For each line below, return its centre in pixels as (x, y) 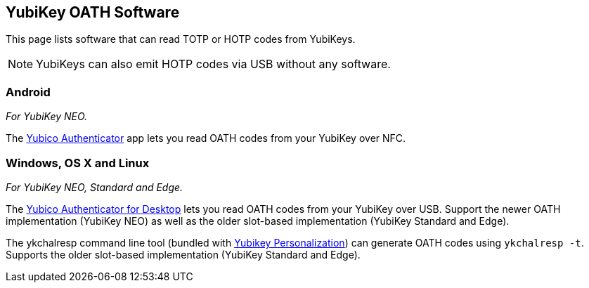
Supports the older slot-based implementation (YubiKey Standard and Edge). (183, 254)
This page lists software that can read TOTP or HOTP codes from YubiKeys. (181, 39)
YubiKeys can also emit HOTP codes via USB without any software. (213, 64)
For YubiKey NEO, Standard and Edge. (95, 187)
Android (28, 92)
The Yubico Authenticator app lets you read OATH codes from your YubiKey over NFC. (206, 138)
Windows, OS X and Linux (78, 163)
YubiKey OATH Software (93, 12)
